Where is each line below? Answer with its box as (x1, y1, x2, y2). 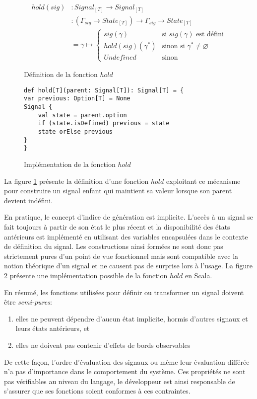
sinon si (162, 42, 185, 50)
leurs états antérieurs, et (15, 323, 90, 333)
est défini (196, 30, 224, 38)
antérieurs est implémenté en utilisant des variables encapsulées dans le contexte (4, 231, 248, 241)
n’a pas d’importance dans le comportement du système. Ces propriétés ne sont (4, 366, 246, 377)
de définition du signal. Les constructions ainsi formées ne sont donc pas (4, 241, 223, 251)
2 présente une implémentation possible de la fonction (4, 270, 168, 280)
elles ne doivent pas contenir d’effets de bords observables (15, 339, 191, 350)
